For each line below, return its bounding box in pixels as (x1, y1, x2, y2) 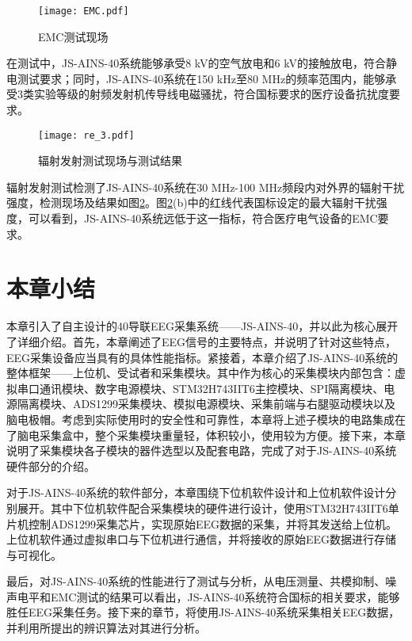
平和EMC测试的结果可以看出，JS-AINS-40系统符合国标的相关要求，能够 (28, 588, 400, 605)
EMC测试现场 (38, 28, 109, 44)
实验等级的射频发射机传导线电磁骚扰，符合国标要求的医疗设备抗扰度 (33, 86, 389, 102)
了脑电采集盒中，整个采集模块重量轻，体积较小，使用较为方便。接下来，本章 (6, 426, 406, 443)
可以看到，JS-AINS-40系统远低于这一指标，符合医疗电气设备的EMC (28, 210, 378, 227)
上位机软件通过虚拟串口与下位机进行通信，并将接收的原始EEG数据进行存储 (6, 531, 397, 548)
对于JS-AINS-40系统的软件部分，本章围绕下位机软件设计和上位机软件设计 (6, 484, 386, 501)
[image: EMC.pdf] (38, 6, 129, 17)
